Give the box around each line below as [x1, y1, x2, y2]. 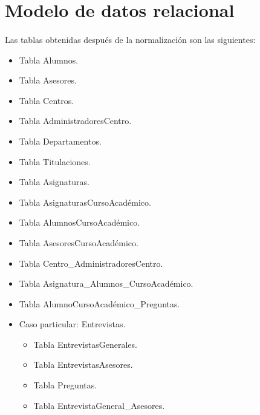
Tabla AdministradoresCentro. [19, 114, 132, 127]
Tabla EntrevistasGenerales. [33, 338, 137, 350]
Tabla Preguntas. [33, 379, 97, 391]
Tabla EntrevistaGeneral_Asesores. [33, 399, 165, 411]
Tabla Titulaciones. [19, 155, 91, 168]
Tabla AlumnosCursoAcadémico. [19, 216, 140, 229]
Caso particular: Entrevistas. [19, 318, 126, 330]
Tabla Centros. [19, 94, 74, 106]
